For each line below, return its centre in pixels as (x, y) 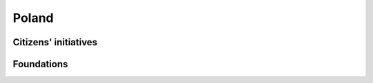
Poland (34, 18)
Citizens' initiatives (55, 42)
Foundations (40, 64)
